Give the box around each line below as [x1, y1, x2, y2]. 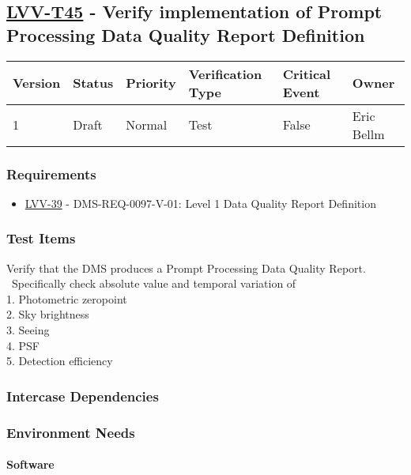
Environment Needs [6, 422, 135, 442]
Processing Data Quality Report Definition [6, 22, 365, 47]
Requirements [6, 164, 96, 183]
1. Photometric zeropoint [6, 290, 127, 307]
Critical [282, 64, 331, 83]
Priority [126, 74, 176, 92]
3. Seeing [6, 322, 50, 337]
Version [13, 74, 61, 92]
